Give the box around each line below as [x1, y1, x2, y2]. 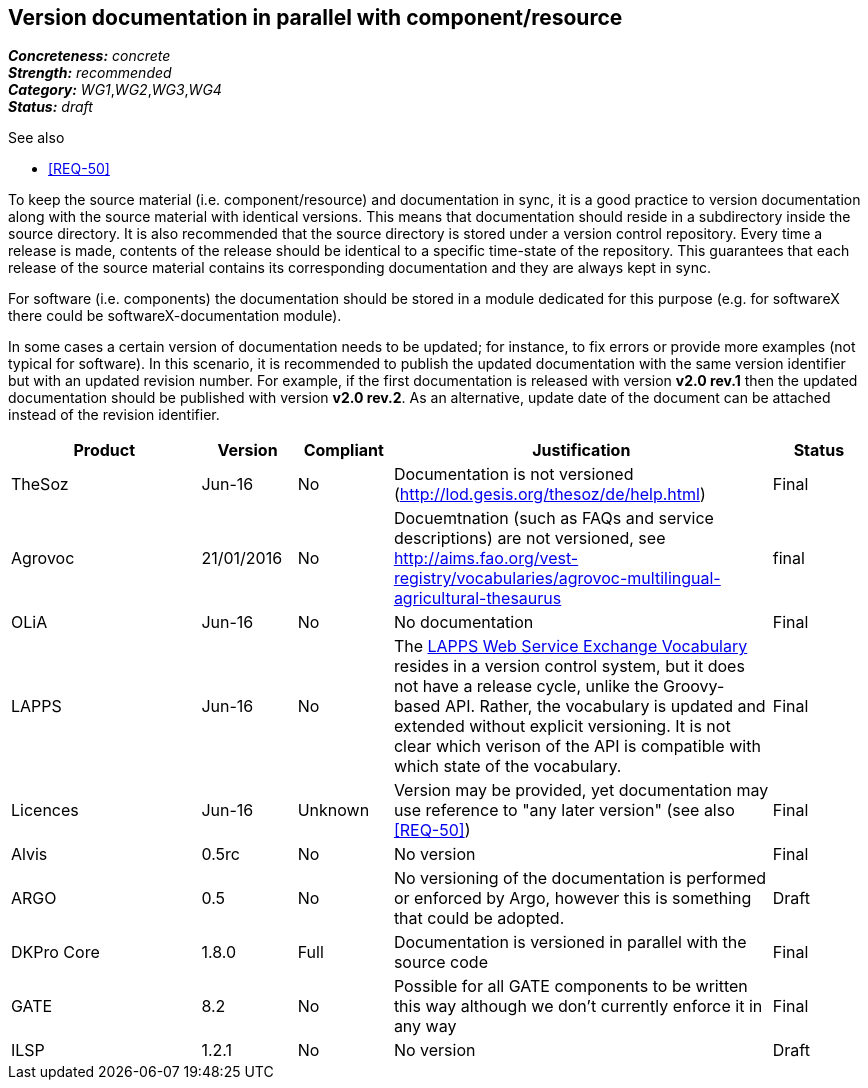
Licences [11, 800, 79, 821]
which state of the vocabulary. [393, 756, 622, 777]
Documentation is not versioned [393, 464, 634, 485]
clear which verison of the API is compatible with [393, 736, 761, 757]
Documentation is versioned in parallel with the [393, 932, 747, 953]
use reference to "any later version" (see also [393, 800, 735, 821]
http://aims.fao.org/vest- [393, 548, 579, 569]
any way [393, 1016, 457, 1037]
